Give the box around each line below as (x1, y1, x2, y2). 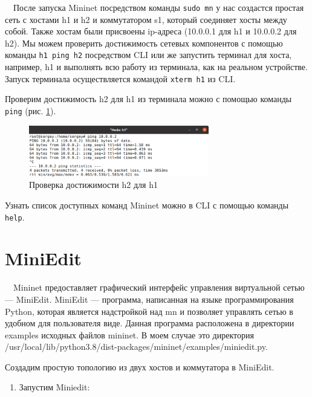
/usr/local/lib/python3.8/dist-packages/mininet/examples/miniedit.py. (5, 340, 268, 353)
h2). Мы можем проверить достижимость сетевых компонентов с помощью (5, 36, 283, 49)
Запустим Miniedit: (19, 381, 90, 393)
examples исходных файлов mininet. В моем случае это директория (5, 328, 254, 341)
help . (5, 210, 25, 223)
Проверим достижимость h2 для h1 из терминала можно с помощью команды (5, 92, 292, 105)
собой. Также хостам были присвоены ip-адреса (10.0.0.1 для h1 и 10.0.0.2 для (5, 25, 297, 37)
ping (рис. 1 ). (5, 104, 56, 117)
